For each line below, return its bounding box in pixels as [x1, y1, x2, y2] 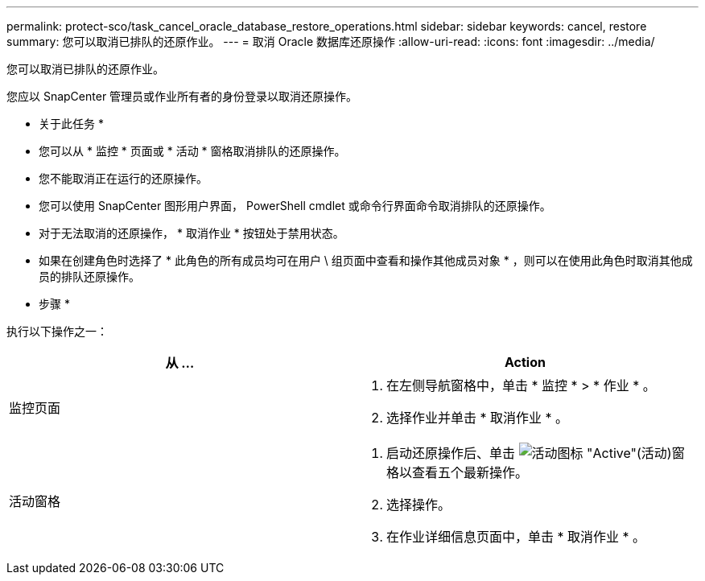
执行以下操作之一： [6, 324, 108, 338]
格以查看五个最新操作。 [386, 464, 529, 480]
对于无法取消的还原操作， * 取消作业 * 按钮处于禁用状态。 [39, 226, 344, 240]
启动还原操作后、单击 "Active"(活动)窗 [386, 445, 685, 461]
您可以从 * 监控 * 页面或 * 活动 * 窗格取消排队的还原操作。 [39, 144, 346, 158]
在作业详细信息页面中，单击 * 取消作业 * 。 [386, 529, 646, 545]
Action [505, 354, 546, 370]
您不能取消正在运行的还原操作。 [39, 171, 208, 185]
